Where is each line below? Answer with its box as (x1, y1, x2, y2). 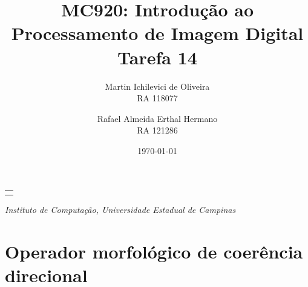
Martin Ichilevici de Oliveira (105, 79, 210, 92)
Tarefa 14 (117, 44, 197, 69)
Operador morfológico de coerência (5, 238, 303, 263)
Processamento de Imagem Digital (11, 21, 304, 46)
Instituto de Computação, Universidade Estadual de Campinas (5, 203, 236, 215)
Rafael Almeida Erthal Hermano (97, 112, 218, 124)
